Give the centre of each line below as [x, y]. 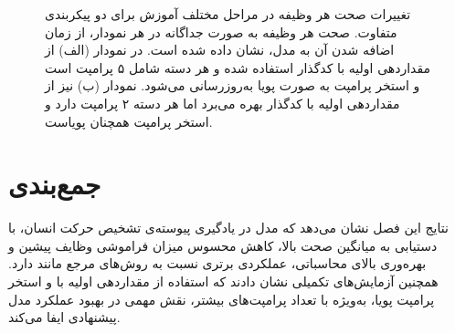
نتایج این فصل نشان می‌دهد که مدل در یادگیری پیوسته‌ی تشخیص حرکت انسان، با [228, 228]
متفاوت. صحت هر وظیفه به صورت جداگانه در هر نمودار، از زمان [221, 31]
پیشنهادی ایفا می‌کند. [64, 317]
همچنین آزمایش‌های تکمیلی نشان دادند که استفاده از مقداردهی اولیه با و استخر [223, 281]
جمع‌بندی [55, 184]
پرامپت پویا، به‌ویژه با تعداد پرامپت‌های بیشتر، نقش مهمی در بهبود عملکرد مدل [222, 299]
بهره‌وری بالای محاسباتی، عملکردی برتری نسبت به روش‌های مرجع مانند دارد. [217, 263]
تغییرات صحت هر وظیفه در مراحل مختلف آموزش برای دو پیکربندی [228, 14]
